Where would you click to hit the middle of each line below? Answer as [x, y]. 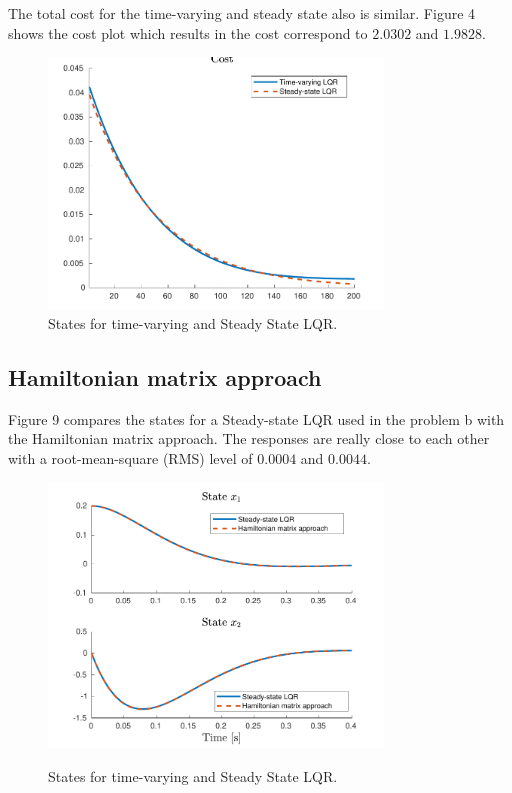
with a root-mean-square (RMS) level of [130, 458]
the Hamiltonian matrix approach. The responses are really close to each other [249, 438]
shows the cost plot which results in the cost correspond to [188, 32]
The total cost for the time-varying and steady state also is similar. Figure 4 [242, 13]
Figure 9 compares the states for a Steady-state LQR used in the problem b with [256, 418]
